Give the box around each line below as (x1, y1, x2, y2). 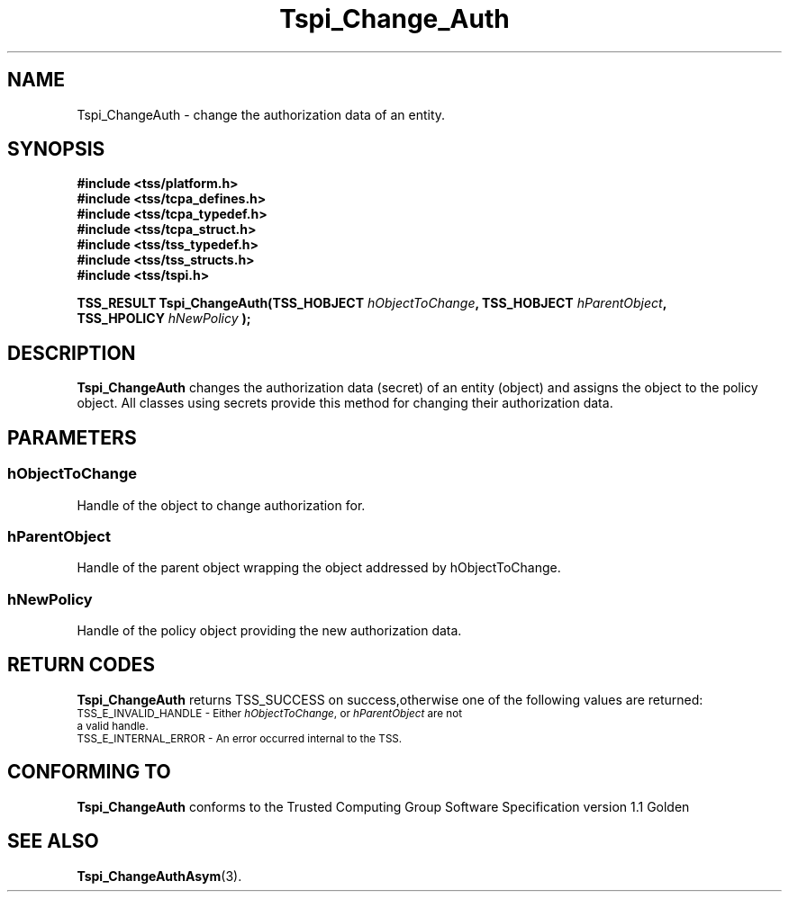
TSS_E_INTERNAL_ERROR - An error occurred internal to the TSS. (77, 732, 403, 745)
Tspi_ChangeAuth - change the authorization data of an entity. (77, 106, 446, 122)
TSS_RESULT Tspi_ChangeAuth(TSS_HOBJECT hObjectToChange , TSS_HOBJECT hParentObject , (77, 295, 667, 311)
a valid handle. (77, 719, 149, 733)
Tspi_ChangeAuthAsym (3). (77, 868, 242, 884)
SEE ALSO (7, 830, 99, 853)
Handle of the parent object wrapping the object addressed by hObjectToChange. (77, 560, 561, 576)
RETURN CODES (7, 653, 156, 677)
